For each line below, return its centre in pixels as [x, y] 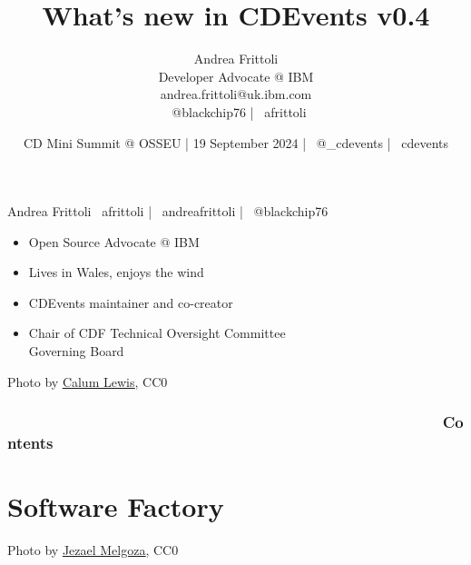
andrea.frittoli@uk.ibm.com [236, 94]
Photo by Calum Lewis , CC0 [88, 381]
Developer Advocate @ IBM [236, 76]
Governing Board [76, 351]
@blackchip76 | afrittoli [239, 111]
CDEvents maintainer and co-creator [131, 302]
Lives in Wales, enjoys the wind [116, 272]
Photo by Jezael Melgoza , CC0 [93, 550]
